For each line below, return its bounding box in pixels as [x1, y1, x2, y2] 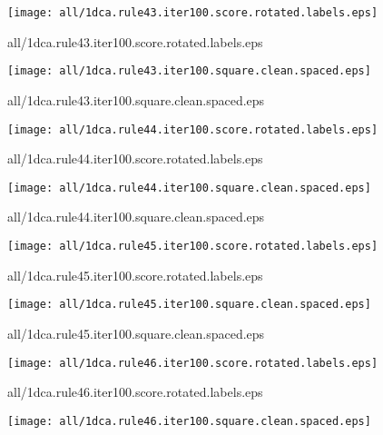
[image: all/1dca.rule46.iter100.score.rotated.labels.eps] [7, 356, 378, 370]
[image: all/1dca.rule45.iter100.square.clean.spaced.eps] [7, 298, 371, 311]
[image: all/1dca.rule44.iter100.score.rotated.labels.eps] [7, 123, 378, 136]
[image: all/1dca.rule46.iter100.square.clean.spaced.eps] [7, 414, 371, 428]
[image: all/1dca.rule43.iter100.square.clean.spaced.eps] [7, 64, 371, 78]
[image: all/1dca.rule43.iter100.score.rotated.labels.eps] [7, 6, 378, 19]
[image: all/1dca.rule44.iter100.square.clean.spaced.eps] [7, 181, 371, 194]
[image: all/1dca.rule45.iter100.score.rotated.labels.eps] [7, 240, 378, 252]
